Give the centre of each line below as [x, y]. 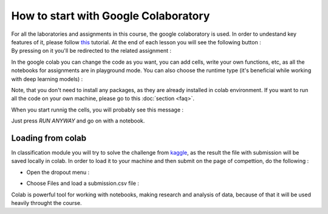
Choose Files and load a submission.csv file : [83, 183]
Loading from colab [49, 138]
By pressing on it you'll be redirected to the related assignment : [91, 51]
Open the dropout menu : [58, 172]
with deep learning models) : [47, 79]
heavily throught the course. [46, 202]
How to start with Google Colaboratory [111, 16]
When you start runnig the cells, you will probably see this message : [97, 110]
